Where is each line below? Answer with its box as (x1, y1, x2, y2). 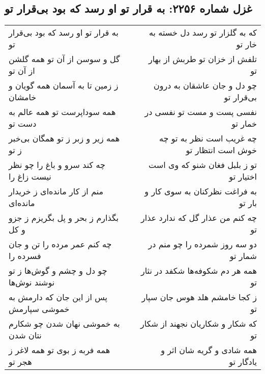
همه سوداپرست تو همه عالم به (9, 106, 116, 118)
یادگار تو (229, 356, 257, 368)
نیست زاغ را (9, 170, 51, 183)
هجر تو (9, 356, 32, 368)
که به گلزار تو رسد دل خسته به (149, 26, 257, 39)
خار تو (236, 38, 257, 50)
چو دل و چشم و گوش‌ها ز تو (9, 265, 107, 277)
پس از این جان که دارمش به (9, 291, 108, 303)
